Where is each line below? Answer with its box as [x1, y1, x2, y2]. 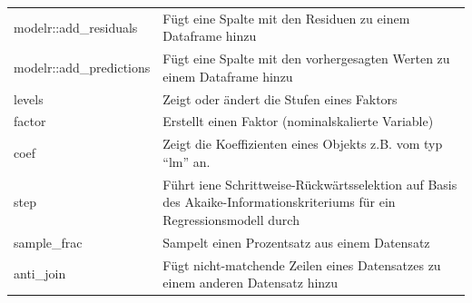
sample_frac [14, 232, 83, 251]
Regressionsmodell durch [162, 210, 300, 229]
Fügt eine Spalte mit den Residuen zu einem [162, 8, 410, 27]
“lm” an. [162, 151, 211, 171]
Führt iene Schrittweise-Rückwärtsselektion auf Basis [162, 174, 457, 193]
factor [14, 112, 46, 131]
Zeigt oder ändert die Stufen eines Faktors [162, 89, 398, 108]
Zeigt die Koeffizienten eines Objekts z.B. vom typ [162, 134, 443, 153]
